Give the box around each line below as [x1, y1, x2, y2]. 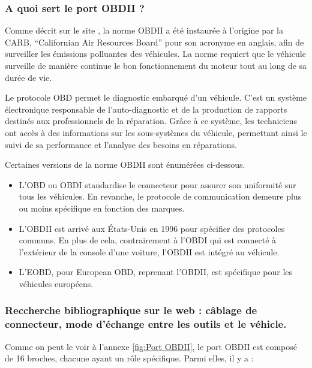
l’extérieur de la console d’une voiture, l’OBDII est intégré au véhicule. [19, 245, 280, 258]
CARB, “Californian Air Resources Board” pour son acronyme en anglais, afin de [5, 35, 304, 48]
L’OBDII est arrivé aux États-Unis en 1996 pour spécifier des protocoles [19, 222, 285, 234]
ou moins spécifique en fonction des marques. [19, 201, 185, 214]
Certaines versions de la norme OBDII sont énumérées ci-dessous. [5, 158, 245, 171]
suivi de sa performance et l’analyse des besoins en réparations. [5, 138, 237, 150]
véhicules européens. [19, 277, 94, 289]
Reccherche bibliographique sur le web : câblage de [5, 303, 257, 318]
